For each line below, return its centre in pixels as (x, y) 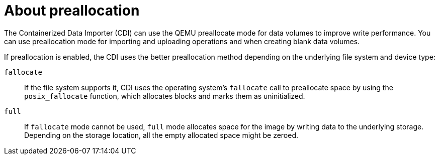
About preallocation (72, 11)
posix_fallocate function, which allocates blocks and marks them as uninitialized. (165, 96)
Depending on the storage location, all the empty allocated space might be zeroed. (161, 135)
